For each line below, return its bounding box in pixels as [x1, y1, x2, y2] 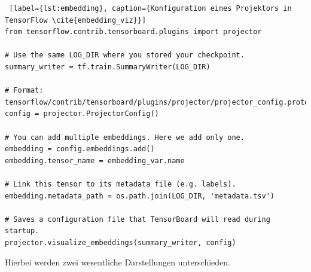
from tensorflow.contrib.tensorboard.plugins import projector [5, 27, 262, 36]
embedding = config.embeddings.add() [5, 145, 155, 154]
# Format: [5, 86, 44, 95]
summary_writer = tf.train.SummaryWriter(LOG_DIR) [5, 62, 211, 71]
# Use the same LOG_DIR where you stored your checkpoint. [5, 51, 245, 60]
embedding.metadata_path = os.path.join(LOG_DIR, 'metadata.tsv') [5, 191, 275, 200]
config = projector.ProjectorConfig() [5, 109, 159, 118]
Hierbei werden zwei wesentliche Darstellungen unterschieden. [5, 256, 230, 268]
